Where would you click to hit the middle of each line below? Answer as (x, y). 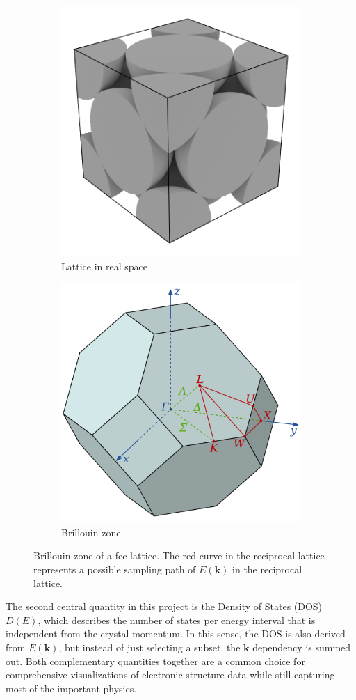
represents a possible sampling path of (115, 569)
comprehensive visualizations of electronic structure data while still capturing (170, 675)
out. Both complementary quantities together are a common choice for (155, 661)
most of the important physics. (71, 688)
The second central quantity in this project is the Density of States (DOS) (164, 606)
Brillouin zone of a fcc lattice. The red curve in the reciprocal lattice (179, 555)
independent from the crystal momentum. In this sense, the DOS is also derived (176, 633)
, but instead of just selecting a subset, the (149, 647)
